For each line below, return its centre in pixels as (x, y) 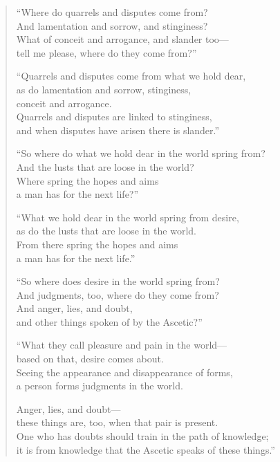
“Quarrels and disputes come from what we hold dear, (131, 76)
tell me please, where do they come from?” (106, 52)
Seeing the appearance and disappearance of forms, (124, 372)
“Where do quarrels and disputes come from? (112, 12)
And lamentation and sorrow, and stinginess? (112, 25)
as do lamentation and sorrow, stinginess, (104, 89)
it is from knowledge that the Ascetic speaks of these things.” (146, 449)
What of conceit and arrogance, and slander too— (122, 39)
